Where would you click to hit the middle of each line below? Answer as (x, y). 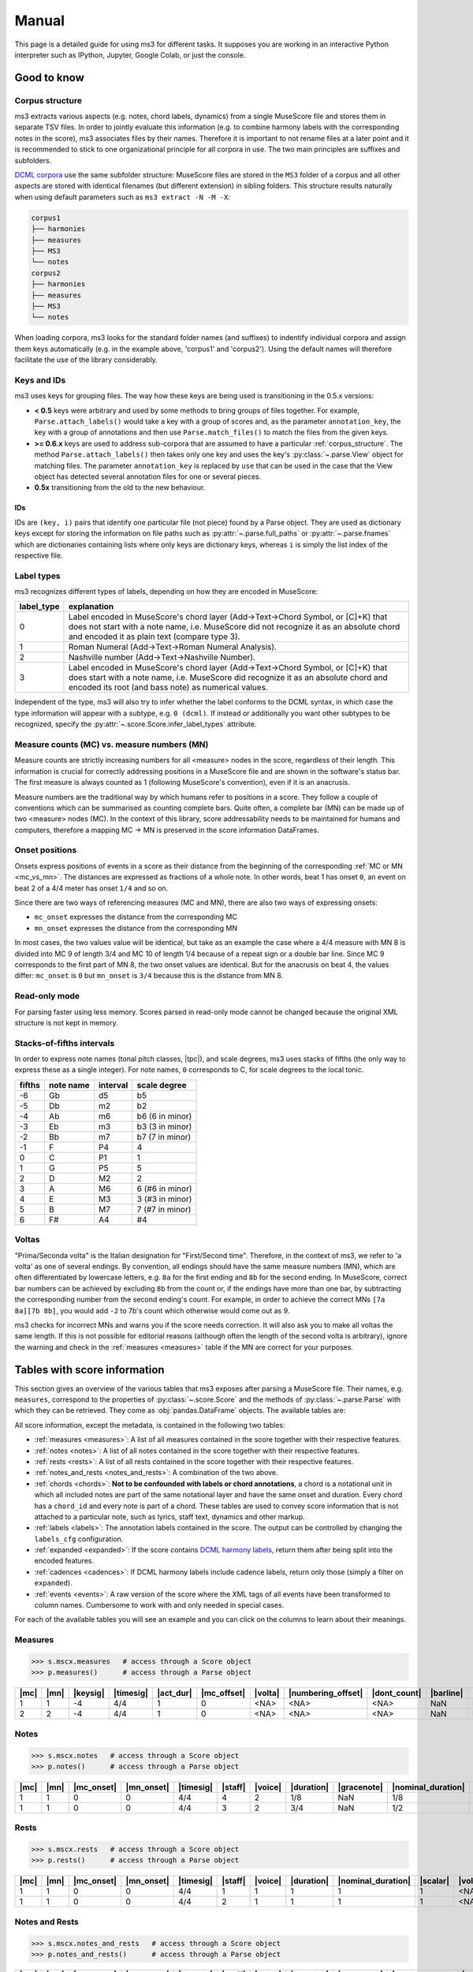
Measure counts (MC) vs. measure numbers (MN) (112, 744)
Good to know (49, 78)
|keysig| (89, 1694)
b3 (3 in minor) (164, 1126)
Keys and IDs (40, 380)
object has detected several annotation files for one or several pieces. (148, 476)
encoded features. (64, 1561)
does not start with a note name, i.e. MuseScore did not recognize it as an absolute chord (234, 627)
